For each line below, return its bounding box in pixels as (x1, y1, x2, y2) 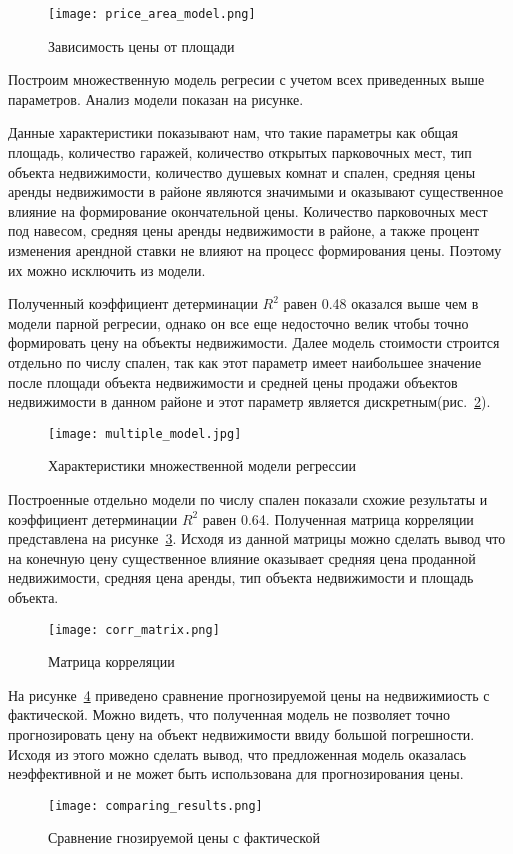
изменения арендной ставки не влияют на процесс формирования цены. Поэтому (8, 240, 502, 260)
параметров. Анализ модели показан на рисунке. (8, 88, 304, 109)
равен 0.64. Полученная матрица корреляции (202, 508, 474, 529)
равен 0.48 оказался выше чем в (283, 293, 479, 314)
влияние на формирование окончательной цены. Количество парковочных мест (8, 200, 488, 221)
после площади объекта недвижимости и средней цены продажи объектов (8, 371, 458, 392)
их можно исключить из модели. (8, 259, 206, 280)
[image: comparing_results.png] (48, 798, 263, 813)
